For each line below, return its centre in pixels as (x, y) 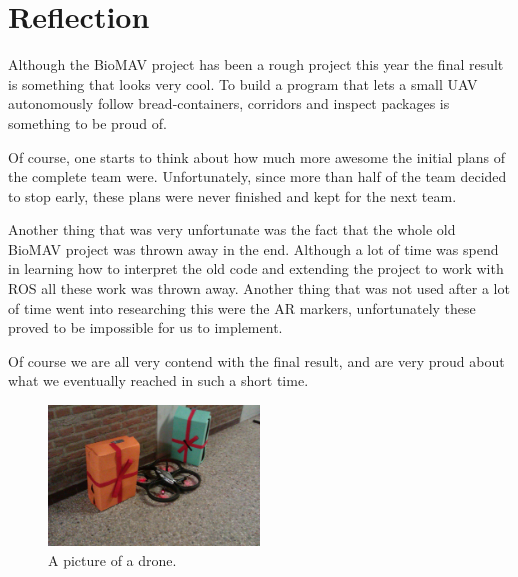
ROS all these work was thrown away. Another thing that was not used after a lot (259, 288)
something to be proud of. (87, 122)
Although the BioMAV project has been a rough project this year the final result (256, 64)
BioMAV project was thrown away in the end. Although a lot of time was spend (253, 248)
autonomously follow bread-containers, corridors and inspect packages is (229, 103)
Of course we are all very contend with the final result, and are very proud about (256, 360)
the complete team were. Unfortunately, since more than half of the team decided (257, 176)
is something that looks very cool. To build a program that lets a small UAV (243, 83)
